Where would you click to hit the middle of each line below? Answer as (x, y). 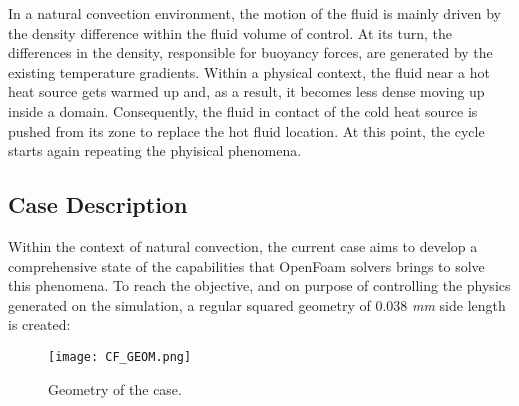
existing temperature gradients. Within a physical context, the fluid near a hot (249, 71)
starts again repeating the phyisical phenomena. (155, 150)
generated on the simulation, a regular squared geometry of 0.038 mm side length (257, 304)
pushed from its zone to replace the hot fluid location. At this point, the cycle (246, 130)
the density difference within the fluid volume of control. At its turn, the (230, 32)
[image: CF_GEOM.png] (120, 356)
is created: (39, 324)
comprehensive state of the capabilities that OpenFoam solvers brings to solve (246, 265)
